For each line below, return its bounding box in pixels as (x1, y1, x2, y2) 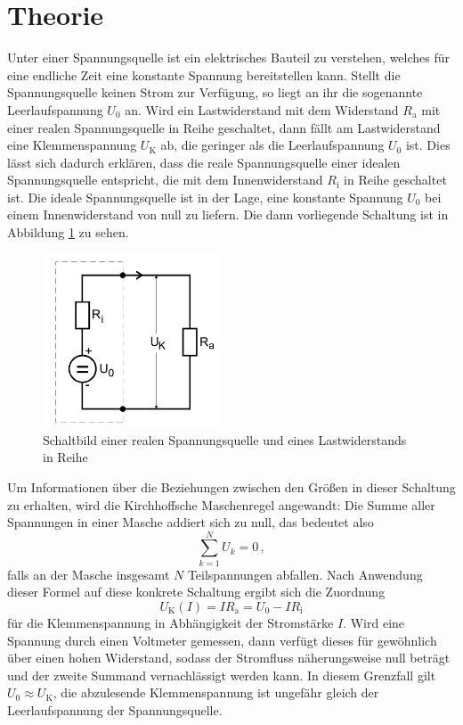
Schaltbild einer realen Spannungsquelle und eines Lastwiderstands (43, 430, 407, 449)
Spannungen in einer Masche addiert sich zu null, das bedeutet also (7, 513, 374, 531)
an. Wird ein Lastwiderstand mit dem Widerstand (125, 100, 399, 119)
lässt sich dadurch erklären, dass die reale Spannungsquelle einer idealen (7, 152, 401, 171)
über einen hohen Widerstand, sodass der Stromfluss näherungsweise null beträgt (7, 648, 451, 667)
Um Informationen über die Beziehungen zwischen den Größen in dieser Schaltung (7, 477, 456, 496)
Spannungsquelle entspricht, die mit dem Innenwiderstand (7, 170, 323, 189)
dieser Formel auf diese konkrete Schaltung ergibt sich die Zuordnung (7, 582, 386, 601)
